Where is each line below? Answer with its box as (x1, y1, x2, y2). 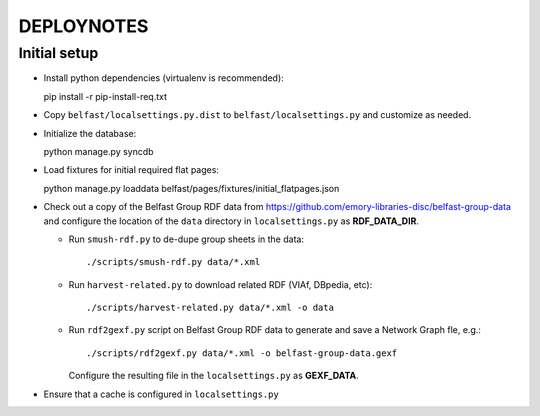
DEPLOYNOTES (18, 15, 149, 37)
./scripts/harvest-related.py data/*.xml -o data (86, 302, 335, 314)
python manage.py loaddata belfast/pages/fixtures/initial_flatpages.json (43, 182, 340, 194)
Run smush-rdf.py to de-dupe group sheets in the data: (68, 233, 305, 245)
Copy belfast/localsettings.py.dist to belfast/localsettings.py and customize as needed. (43, 109, 472, 121)
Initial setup (18, 44, 99, 62)
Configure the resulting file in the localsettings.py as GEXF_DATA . (68, 370, 359, 382)
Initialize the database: (43, 127, 137, 139)
